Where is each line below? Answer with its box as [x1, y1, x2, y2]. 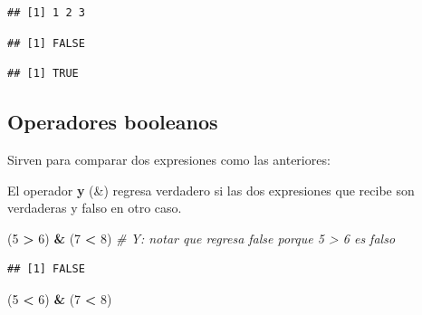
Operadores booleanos [7, 108, 218, 136]
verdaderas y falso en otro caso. [7, 198, 182, 217]
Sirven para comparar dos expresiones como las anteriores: [7, 149, 331, 168]
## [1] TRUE [7, 67, 79, 81]
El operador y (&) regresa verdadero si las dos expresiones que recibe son [7, 180, 415, 199]
